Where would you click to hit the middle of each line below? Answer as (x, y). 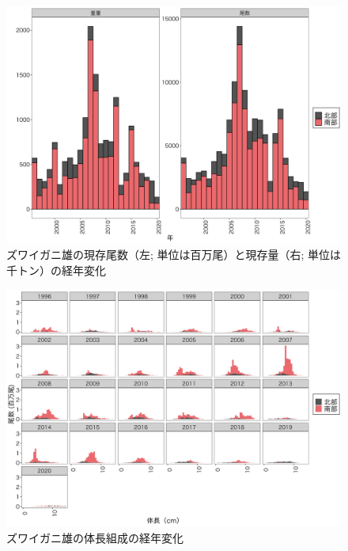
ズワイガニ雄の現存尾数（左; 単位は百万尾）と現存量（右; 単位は (174, 255)
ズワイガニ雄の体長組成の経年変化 (95, 537)
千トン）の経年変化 (56, 270)
